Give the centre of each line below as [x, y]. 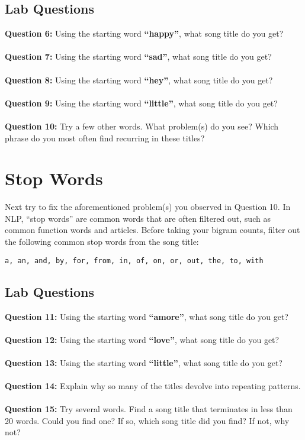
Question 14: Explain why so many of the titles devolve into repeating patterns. [153, 386]
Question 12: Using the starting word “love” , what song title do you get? [142, 339]
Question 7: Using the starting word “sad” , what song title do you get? [138, 56]
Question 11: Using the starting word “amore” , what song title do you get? [147, 316]
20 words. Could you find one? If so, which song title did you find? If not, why [147, 420]
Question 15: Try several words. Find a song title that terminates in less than [149, 409]
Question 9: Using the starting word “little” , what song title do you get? [141, 103]
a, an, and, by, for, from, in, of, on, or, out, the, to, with [134, 261]
